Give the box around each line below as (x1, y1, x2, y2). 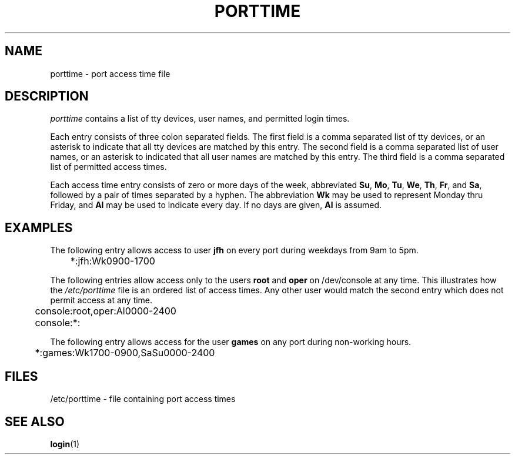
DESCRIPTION (5, 89, 89, 104)
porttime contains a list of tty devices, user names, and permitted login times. (50, 113, 350, 124)
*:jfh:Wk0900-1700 (70, 255, 155, 267)
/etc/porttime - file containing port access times (50, 394, 236, 404)
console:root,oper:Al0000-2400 (35, 305, 176, 317)
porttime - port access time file (50, 68, 170, 79)
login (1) (50, 438, 80, 449)
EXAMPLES (5, 220, 73, 235)
